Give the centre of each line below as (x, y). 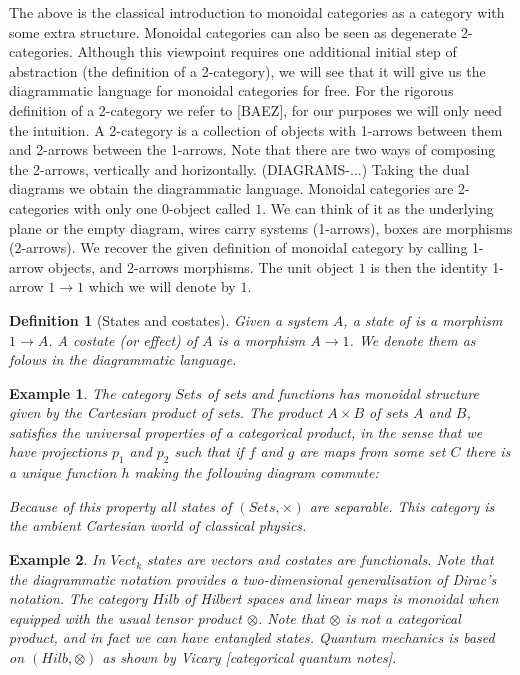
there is (488, 451)
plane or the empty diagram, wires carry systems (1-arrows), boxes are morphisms (261, 227)
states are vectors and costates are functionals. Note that (320, 559)
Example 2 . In (57, 559)
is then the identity (429, 266)
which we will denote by (162, 286)
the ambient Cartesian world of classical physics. (158, 525)
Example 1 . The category (90, 392)
